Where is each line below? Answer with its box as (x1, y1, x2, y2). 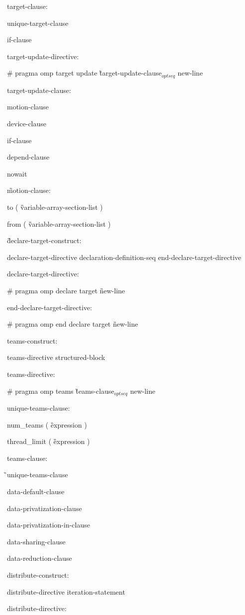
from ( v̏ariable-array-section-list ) (7, 218, 111, 229)
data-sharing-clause (7, 536, 66, 546)
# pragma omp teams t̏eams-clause (7, 385, 114, 396)
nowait (7, 168, 27, 178)
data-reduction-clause (7, 553, 72, 563)
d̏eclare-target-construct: (7, 235, 82, 246)
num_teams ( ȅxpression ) (7, 419, 87, 430)
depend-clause (7, 152, 50, 162)
